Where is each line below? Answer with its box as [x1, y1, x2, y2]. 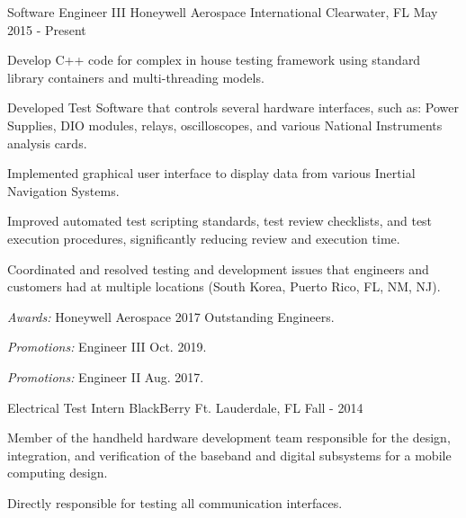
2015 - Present [7, 20, 86, 39]
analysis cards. [7, 133, 87, 152]
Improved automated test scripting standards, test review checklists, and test [7, 211, 433, 230]
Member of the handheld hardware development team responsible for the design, [7, 428, 451, 447]
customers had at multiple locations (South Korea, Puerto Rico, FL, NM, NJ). [7, 277, 441, 296]
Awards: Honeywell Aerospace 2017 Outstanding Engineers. [7, 307, 335, 326]
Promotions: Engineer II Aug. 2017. [7, 367, 204, 386]
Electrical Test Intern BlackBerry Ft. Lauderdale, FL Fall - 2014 [7, 397, 363, 416]
